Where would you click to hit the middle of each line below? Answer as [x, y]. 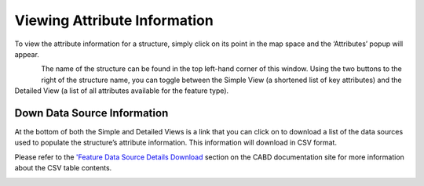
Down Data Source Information [91, 113]
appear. [27, 54]
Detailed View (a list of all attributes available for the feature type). [122, 91]
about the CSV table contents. [63, 168]
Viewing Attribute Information [114, 20]
